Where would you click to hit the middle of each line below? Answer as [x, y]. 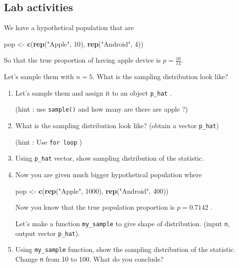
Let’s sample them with [39, 76]
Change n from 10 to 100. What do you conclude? [89, 259]
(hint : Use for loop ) [49, 142]
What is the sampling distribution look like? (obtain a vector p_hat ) [117, 125]
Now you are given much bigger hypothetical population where [109, 175]
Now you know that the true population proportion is [95, 207]
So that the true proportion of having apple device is [82, 60]
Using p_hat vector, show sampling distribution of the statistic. [110, 158]
